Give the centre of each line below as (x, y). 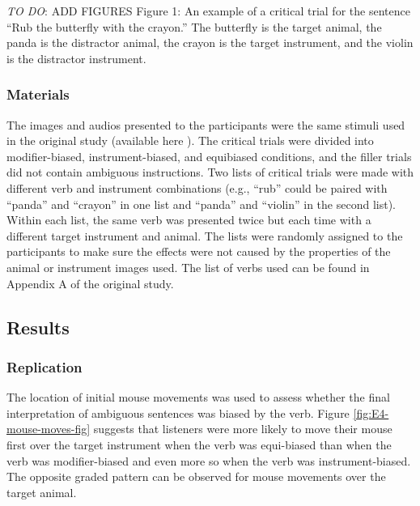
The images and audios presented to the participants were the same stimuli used (206, 124)
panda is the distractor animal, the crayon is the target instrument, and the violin (210, 43)
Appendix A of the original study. (90, 283)
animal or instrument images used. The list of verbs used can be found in (188, 267)
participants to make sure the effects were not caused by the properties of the (199, 251)
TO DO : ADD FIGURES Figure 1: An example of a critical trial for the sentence (208, 11)
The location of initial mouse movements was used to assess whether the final (198, 397)
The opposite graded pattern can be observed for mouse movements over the (196, 476)
